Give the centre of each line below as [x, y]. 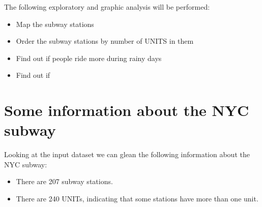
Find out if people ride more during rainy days [89, 58]
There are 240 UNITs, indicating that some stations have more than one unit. [137, 199]
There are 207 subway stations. [64, 181]
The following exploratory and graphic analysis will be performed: [107, 7]
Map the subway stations [55, 24]
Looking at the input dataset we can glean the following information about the [127, 154]
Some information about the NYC [127, 110]
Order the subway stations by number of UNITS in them [105, 41]
